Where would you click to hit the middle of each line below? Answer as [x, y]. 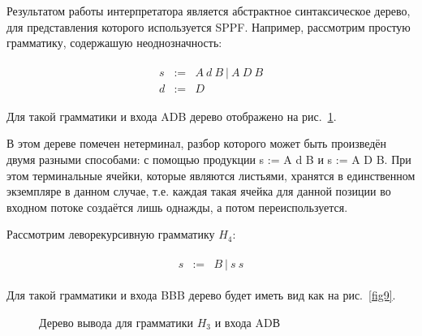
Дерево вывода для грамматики [116, 322]
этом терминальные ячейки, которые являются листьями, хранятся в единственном [211, 175]
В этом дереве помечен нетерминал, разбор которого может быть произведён [197, 143]
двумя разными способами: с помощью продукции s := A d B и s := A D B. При [209, 159]
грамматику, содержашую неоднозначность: [114, 43]
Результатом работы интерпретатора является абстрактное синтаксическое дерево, [209, 11]
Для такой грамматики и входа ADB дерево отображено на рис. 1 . [172, 116]
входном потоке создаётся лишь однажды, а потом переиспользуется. [177, 207]
